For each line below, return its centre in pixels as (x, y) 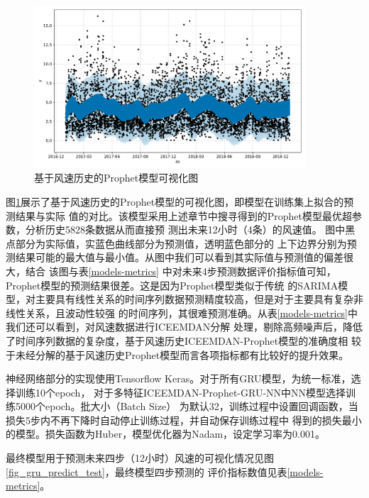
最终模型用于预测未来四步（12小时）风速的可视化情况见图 (140, 458)
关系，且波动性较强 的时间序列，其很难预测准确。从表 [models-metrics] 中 (192, 312)
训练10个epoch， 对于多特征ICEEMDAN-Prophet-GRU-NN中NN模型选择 (181, 392)
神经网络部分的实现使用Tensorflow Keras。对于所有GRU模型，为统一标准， (178, 378)
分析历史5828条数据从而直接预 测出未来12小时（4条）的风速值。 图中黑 (190, 229)
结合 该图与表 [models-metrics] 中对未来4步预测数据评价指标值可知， (181, 271)
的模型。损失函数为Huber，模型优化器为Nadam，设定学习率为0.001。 (165, 434)
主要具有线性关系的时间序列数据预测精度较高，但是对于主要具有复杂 (194, 299)
